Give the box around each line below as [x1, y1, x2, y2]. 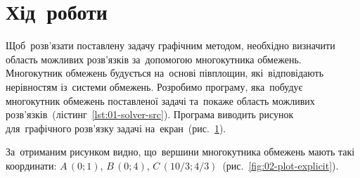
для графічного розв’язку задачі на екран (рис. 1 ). [6, 120, 226, 135]
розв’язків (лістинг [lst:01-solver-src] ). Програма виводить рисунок [6, 107, 294, 122]
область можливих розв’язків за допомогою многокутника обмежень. [6, 51, 302, 66]
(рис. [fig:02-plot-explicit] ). [222, 158, 339, 172]
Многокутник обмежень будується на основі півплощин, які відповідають [6, 65, 324, 80]
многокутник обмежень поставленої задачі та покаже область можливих [6, 93, 315, 108]
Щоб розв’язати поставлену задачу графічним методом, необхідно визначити [6, 38, 335, 53]
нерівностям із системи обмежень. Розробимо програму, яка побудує [6, 79, 303, 94]
